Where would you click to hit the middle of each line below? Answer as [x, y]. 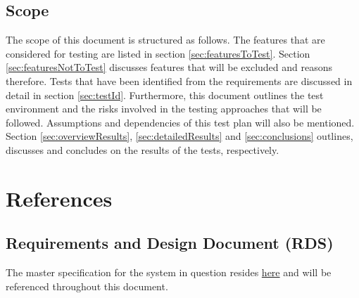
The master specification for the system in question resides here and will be [169, 272]
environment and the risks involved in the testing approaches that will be [164, 109]
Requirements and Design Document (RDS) [170, 243]
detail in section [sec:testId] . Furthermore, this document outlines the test [165, 95]
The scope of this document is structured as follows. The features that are [165, 40]
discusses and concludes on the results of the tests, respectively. [143, 149]
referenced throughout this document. [87, 286]
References [59, 198]
